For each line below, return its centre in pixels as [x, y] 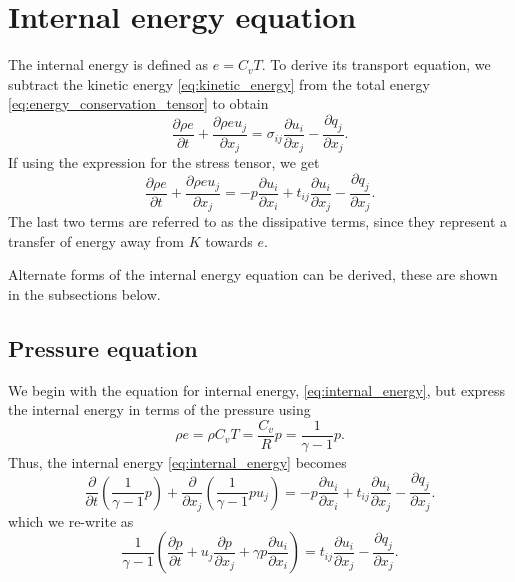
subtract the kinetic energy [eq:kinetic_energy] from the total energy [219, 83]
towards [229, 240]
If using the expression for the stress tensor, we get [164, 162]
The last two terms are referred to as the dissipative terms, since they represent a [257, 221]
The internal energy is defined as [108, 64]
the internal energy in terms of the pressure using [159, 409]
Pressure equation [103, 347]
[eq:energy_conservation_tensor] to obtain [138, 103]
